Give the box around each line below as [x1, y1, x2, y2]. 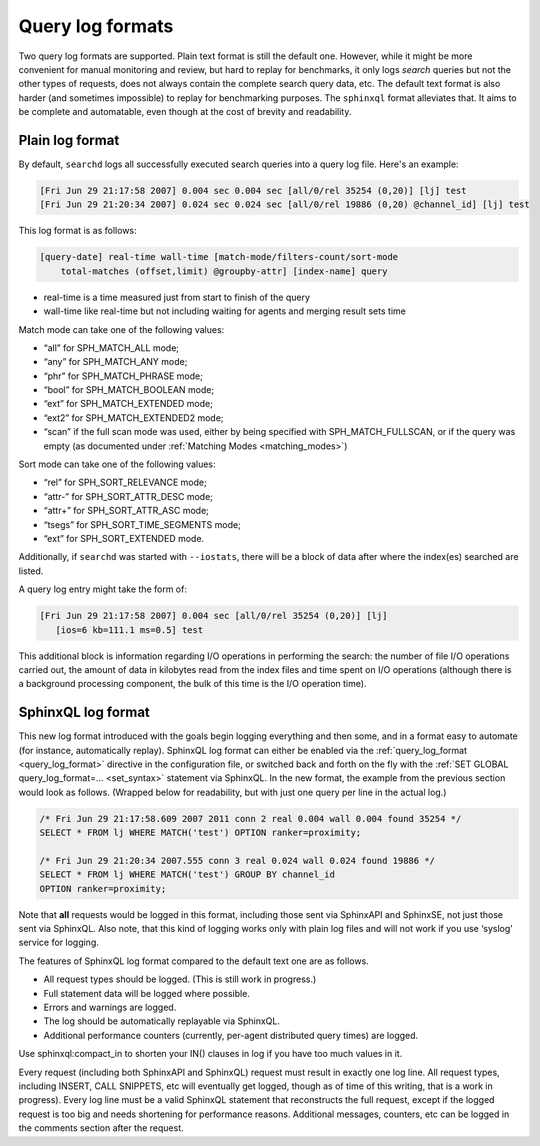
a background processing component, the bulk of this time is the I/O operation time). [18, 678, 367, 690]
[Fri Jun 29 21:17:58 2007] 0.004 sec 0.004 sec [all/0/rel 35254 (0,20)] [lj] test [39, 185, 467, 196]
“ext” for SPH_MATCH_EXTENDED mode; [43, 398, 214, 410]
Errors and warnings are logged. [43, 1001, 177, 1014]
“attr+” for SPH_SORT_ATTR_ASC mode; [43, 505, 210, 517]
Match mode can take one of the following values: [18, 323, 225, 335]
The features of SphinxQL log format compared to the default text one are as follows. [18, 955, 369, 967]
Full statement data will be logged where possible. [43, 987, 250, 999]
